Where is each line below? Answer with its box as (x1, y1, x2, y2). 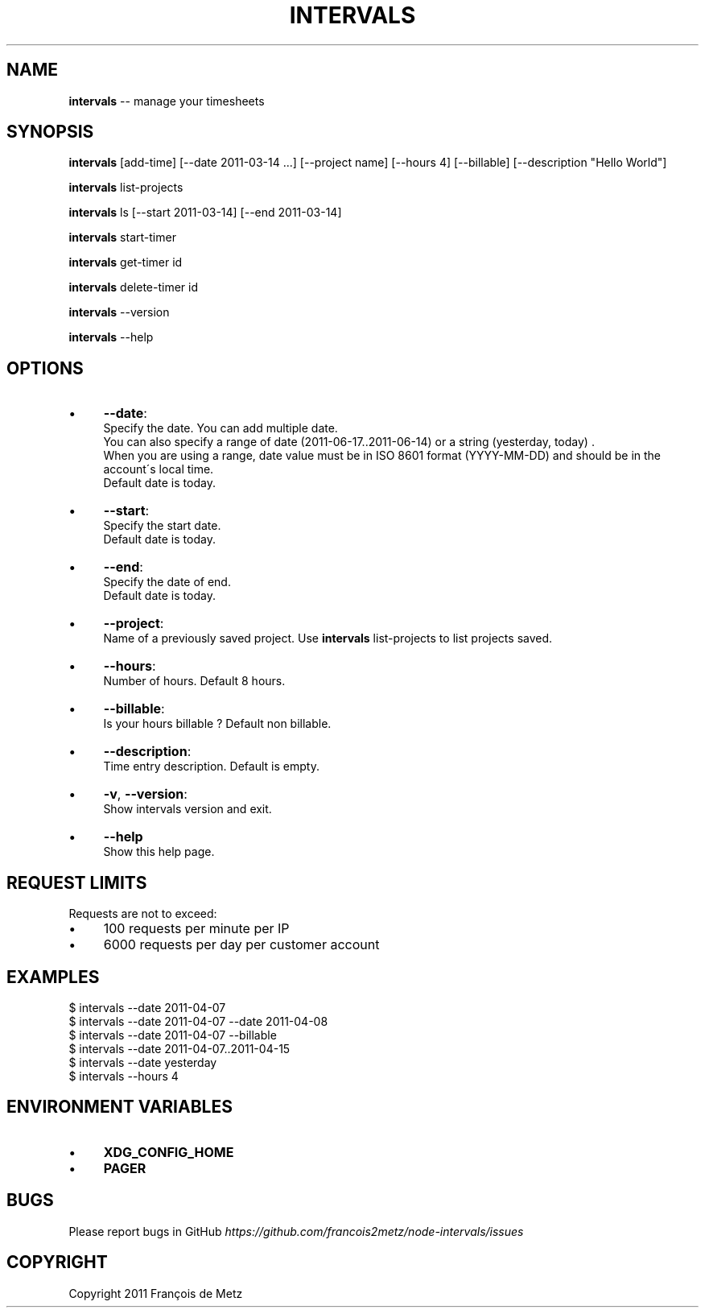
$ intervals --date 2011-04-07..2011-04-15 (68, 1041, 291, 1056)
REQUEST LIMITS (6, 872, 147, 893)
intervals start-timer (68, 230, 176, 245)
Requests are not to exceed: (68, 907, 217, 921)
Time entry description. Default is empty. (103, 759, 320, 774)
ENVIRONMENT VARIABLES (6, 1097, 233, 1118)
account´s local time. (103, 462, 214, 477)
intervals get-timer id (68, 255, 183, 270)
